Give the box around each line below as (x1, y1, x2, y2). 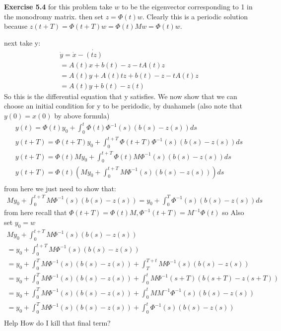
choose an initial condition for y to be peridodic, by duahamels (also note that (4, 101, 242, 111)
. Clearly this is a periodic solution (142, 11, 248, 21)
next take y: (4, 37, 41, 48)
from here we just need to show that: (4, 183, 116, 193)
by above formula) (54, 110, 110, 120)
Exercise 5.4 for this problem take (4, 1, 112, 11)
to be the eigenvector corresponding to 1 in (122, 1, 253, 11)
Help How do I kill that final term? (4, 317, 111, 328)
